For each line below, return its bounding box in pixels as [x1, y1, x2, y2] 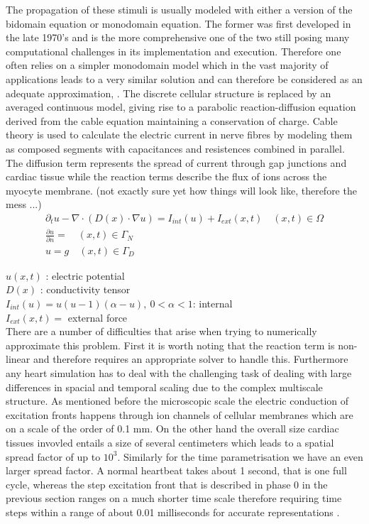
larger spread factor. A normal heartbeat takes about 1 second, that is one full [6, 463, 347, 478]
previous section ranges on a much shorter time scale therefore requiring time [6, 491, 342, 506]
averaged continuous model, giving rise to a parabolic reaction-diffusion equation [6, 99, 356, 114]
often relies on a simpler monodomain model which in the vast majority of [6, 58, 329, 72]
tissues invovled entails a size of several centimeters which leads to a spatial [6, 435, 334, 449]
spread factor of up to [6, 449, 101, 464]
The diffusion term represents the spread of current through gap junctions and [6, 155, 347, 170]
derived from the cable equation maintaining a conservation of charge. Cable [6, 113, 338, 128]
